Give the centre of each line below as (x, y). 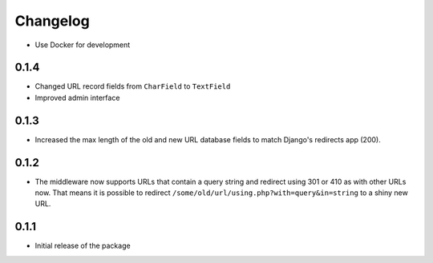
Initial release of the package (83, 246)
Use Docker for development (83, 45)
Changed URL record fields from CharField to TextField (133, 86)
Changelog (52, 21)
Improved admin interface (77, 98)
